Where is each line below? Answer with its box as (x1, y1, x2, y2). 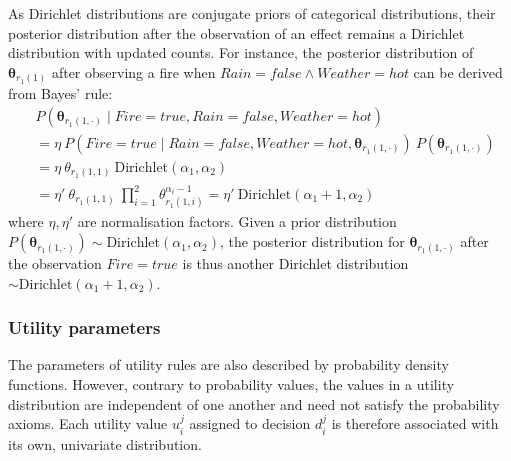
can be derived (413, 61, 503, 82)
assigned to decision (189, 413, 311, 434)
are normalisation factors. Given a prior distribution (77, 211, 397, 232)
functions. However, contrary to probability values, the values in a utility (8, 374, 455, 395)
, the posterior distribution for (220, 231, 405, 252)
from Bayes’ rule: (8, 83, 113, 104)
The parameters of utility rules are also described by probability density (8, 354, 449, 375)
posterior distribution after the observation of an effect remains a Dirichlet (8, 22, 465, 43)
